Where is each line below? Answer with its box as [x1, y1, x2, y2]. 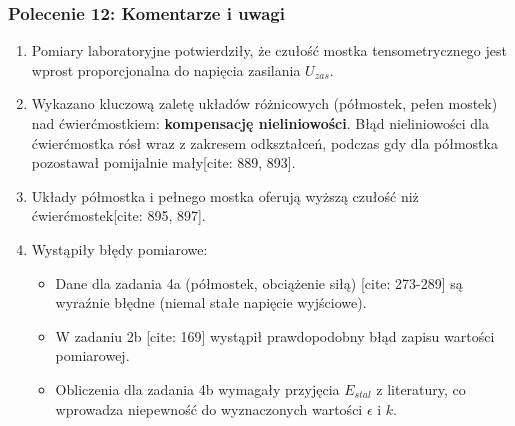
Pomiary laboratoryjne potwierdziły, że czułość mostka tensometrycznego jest [31, 40, 507, 61]
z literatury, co [376, 378, 466, 399]
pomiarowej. [55, 345, 130, 366]
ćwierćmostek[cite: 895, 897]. [31, 205, 206, 226]
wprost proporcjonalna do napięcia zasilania [31, 59, 301, 80]
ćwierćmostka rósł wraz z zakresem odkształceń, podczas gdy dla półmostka [31, 132, 498, 153]
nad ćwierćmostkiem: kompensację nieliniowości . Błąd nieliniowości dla [31, 113, 489, 133]
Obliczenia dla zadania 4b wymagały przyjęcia [55, 378, 340, 399]
